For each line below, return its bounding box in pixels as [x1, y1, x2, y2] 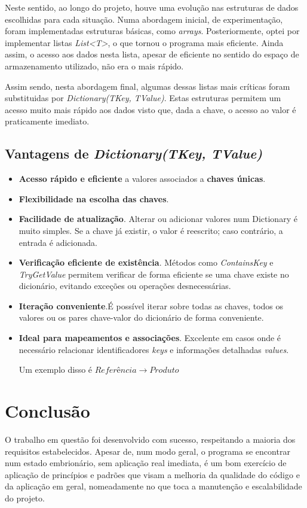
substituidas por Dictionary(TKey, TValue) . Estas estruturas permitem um [5, 92, 281, 104]
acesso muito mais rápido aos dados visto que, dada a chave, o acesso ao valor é [5, 103, 296, 115]
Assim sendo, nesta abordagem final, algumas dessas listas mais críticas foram [5, 80, 290, 92]
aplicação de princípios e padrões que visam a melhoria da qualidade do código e [5, 468, 300, 480]
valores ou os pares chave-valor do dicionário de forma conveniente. [19, 311, 264, 324]
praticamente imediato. [5, 115, 90, 127]
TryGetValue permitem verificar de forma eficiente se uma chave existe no [19, 267, 289, 280]
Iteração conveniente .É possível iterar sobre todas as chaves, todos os [19, 299, 284, 312]
